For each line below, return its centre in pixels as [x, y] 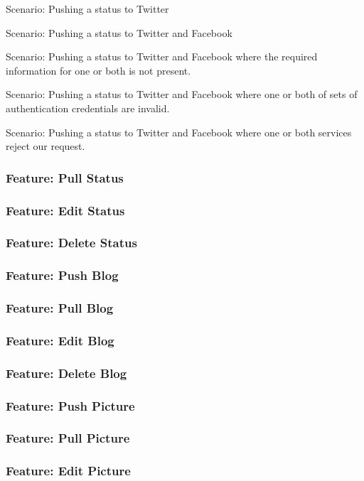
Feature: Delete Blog [66, 373]
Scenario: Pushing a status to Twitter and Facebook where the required [162, 56]
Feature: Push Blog [62, 275]
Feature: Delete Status [71, 243]
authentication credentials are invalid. [88, 108]
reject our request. [45, 146]
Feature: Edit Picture [68, 471]
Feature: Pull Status [65, 177]
